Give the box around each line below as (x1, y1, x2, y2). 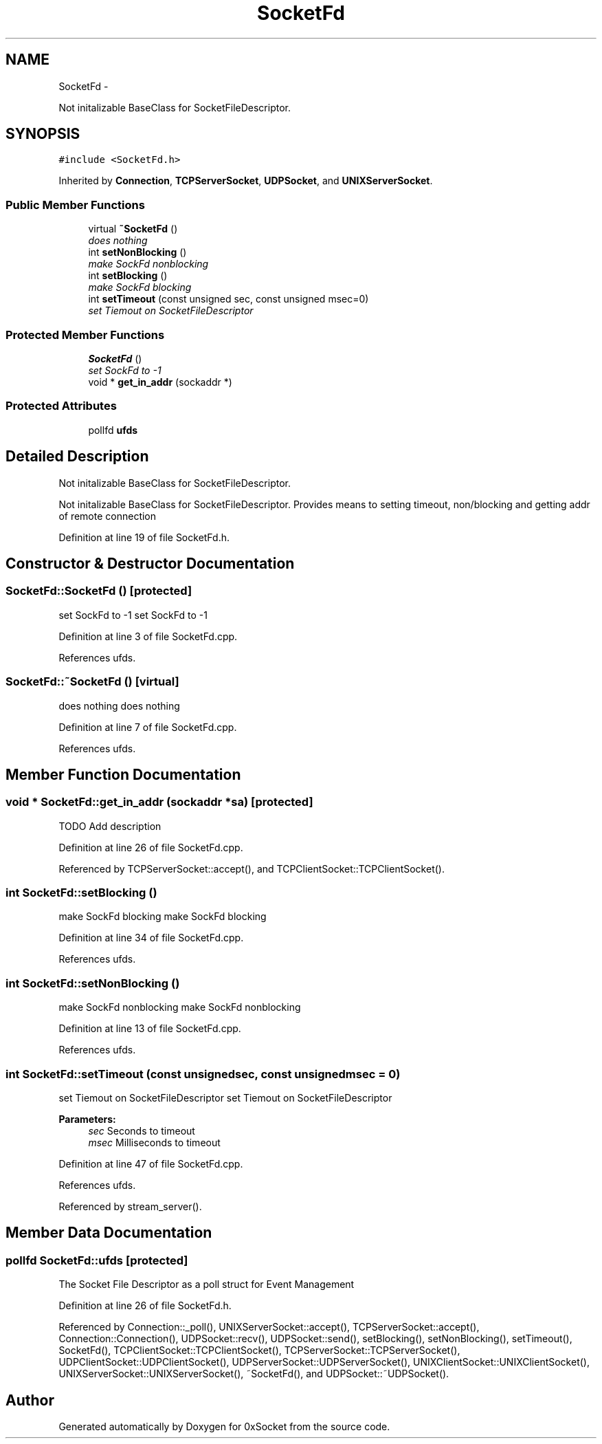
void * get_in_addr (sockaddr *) (88, 375, 232, 388)
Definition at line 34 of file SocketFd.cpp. (58, 932, 244, 944)
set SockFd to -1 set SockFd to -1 (58, 609, 208, 621)
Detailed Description (5, 448, 149, 466)
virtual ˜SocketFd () (88, 223, 178, 235)
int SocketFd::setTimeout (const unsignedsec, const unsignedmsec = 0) (5, 1066, 401, 1081)
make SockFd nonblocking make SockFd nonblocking (58, 1001, 301, 1014)
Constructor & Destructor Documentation (5, 554, 295, 572)
